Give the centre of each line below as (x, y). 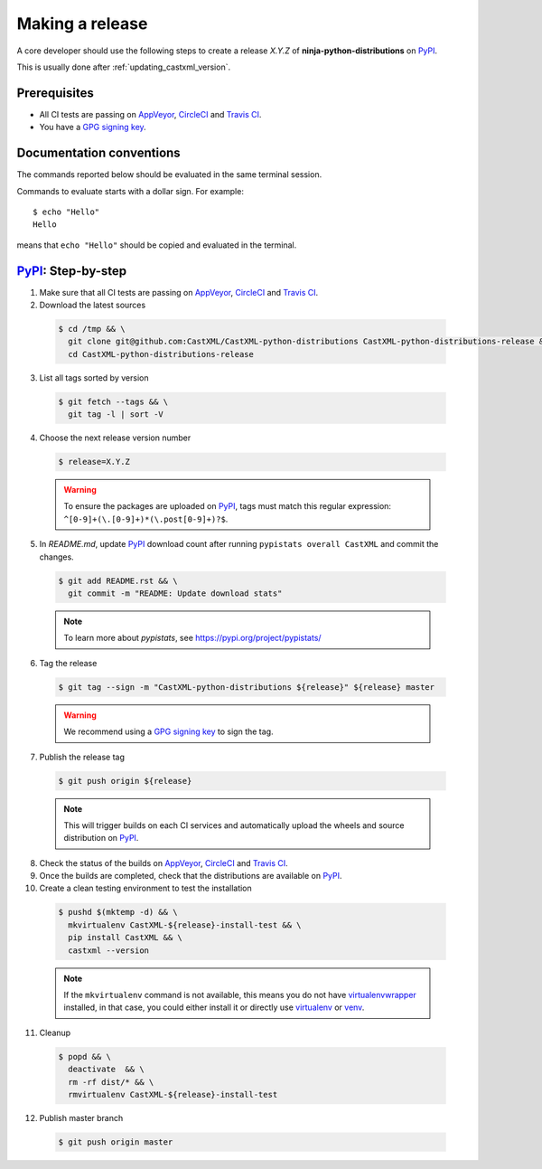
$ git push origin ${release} (125, 781)
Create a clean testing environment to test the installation (145, 888)
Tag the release (68, 663)
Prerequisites (55, 93)
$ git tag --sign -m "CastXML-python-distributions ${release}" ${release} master (247, 687)
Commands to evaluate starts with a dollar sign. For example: (130, 191)
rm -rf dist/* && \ (111, 1082)
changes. (56, 557)
